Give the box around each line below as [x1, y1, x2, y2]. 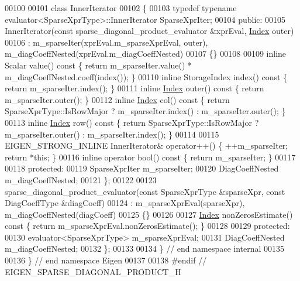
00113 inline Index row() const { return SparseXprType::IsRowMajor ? [5, 116, 259, 128]
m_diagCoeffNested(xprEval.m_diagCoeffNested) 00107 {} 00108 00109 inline [5, 47, 287, 60]
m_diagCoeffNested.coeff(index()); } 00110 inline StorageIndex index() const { [5, 70, 288, 83]
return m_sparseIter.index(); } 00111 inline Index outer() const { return [5, 82, 264, 94]
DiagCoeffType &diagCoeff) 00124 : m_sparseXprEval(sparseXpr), [5, 197, 245, 209]
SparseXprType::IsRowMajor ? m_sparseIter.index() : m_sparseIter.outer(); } [5, 105, 286, 117]
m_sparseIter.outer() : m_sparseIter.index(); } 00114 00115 [5, 128, 219, 140]
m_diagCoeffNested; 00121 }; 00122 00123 [5, 173, 157, 186]
